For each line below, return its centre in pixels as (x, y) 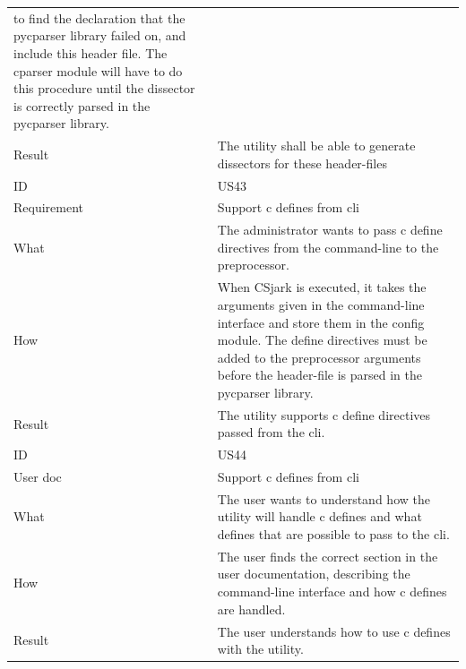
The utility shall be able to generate (316, 146)
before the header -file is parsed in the (320, 375)
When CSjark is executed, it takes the (322, 287)
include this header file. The (91, 52)
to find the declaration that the (99, 17)
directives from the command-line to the (328, 247)
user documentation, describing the (314, 574)
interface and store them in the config (321, 322)
